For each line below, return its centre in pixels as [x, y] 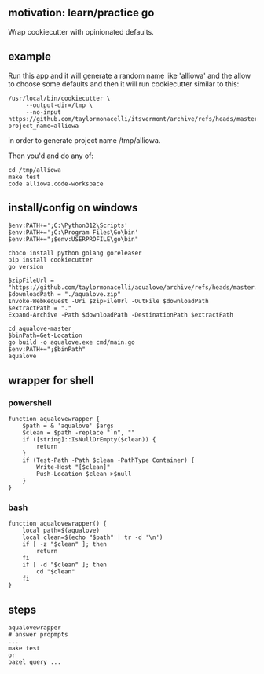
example [30, 57]
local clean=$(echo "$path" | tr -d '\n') [93, 537]
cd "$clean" [56, 572]
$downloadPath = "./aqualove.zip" [65, 295]
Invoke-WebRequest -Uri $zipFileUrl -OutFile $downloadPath [109, 302]
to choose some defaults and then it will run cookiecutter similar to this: [124, 84]
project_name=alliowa [44, 126]
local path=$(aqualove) [61, 531]
